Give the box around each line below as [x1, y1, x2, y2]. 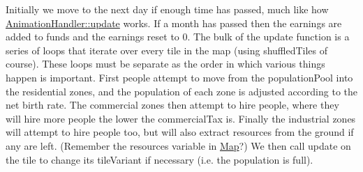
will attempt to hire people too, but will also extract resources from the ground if [6, 125, 354, 139]
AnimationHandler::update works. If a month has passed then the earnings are [6, 15, 342, 30]
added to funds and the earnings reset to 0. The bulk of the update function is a [6, 29, 350, 44]
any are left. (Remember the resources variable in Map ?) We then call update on [6, 138, 351, 153]
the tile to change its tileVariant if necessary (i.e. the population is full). [6, 152, 313, 166]
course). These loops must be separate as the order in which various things [6, 56, 325, 71]
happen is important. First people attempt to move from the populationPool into [6, 70, 353, 84]
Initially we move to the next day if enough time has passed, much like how [6, 2, 329, 16]
